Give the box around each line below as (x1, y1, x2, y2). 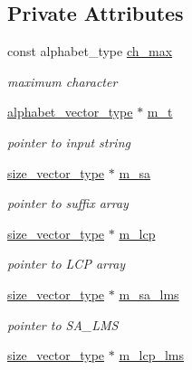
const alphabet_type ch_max (7, 42, 173, 61)
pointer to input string (7, 132, 130, 151)
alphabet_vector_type (7, 102, 133, 121)
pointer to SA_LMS (7, 315, 119, 334)
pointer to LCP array (7, 254, 126, 273)
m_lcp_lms (119, 346, 185, 365)
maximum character (7, 71, 118, 90)
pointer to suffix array (7, 194, 129, 213)
